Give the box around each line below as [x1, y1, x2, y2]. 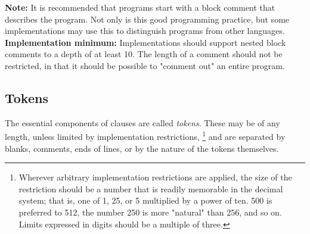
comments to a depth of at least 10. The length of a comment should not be [5, 48, 283, 60]
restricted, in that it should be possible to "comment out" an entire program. [5, 59, 285, 71]
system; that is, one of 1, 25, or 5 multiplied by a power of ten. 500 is [18, 194, 272, 207]
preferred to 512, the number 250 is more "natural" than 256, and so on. [18, 205, 282, 218]
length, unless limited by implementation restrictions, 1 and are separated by [5, 129, 286, 143]
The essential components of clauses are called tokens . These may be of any [5, 116, 280, 129]
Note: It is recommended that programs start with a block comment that [5, 1, 275, 13]
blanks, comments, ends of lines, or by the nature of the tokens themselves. [5, 142, 279, 154]
